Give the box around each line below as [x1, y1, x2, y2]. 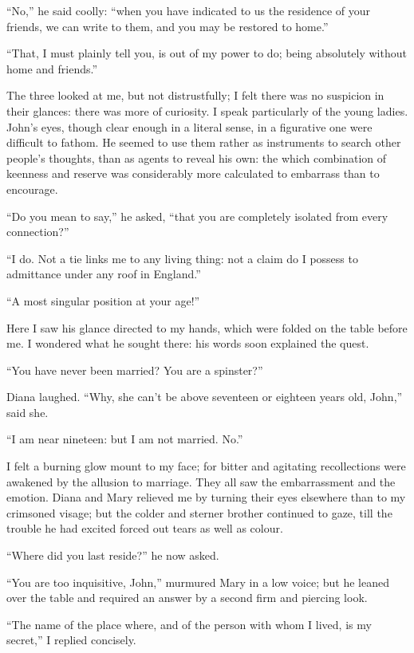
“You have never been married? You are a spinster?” [6, 361, 263, 378]
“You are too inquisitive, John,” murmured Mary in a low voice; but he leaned [6, 573, 389, 590]
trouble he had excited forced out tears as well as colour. [6, 520, 283, 537]
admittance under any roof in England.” [6, 266, 201, 282]
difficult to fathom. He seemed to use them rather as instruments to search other [6, 134, 401, 151]
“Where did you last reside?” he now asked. [6, 547, 219, 564]
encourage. [6, 180, 58, 197]
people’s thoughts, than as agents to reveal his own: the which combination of [6, 149, 387, 166]
